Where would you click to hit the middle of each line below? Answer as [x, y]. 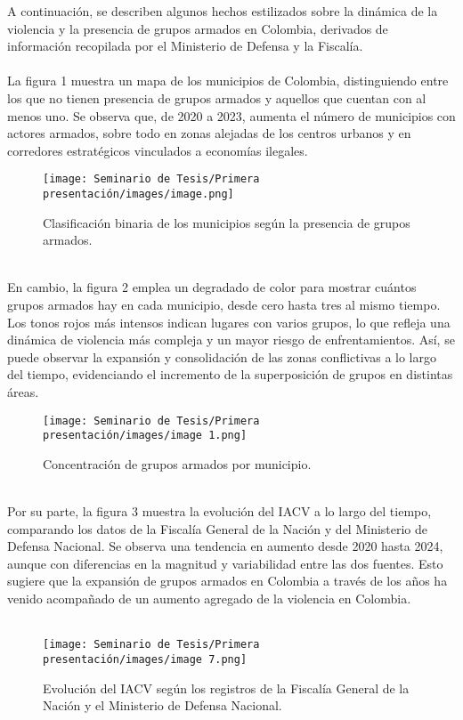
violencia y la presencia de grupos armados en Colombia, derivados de [198, 28]
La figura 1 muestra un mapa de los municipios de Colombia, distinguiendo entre [228, 81]
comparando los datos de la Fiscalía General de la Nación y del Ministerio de [218, 528]
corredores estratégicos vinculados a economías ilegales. [158, 150]
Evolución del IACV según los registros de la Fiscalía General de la [226, 688]
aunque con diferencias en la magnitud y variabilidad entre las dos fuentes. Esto [225, 563]
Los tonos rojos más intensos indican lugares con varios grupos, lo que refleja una [229, 322]
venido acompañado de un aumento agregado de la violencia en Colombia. [209, 599]
